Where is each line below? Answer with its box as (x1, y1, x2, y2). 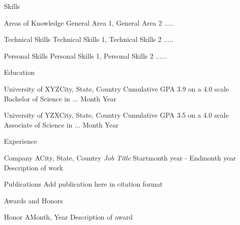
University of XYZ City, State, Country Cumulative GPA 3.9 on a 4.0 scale (4, 83, 229, 94)
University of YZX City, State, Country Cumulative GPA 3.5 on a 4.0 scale (4, 110, 229, 120)
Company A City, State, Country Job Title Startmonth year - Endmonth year (4, 152, 236, 162)
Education (4, 67, 35, 77)
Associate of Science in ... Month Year (4, 119, 119, 129)
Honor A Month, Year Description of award (4, 212, 133, 222)
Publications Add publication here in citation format (4, 179, 163, 189)
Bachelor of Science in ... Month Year (4, 93, 117, 103)
